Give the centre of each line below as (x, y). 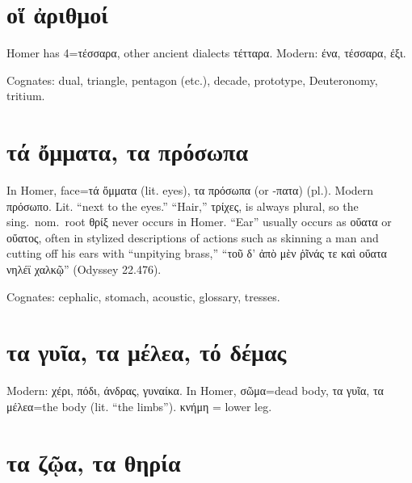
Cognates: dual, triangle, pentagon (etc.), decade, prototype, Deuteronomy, (192, 80)
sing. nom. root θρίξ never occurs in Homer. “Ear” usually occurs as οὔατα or (199, 222)
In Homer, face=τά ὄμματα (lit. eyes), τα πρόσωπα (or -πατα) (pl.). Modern (190, 190)
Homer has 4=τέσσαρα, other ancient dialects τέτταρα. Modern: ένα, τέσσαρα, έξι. (206, 53)
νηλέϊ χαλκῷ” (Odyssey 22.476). (84, 269)
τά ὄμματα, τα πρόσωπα (128, 151)
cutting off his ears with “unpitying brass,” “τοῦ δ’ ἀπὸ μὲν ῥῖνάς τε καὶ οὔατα (197, 253)
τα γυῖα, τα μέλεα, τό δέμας (147, 352)
